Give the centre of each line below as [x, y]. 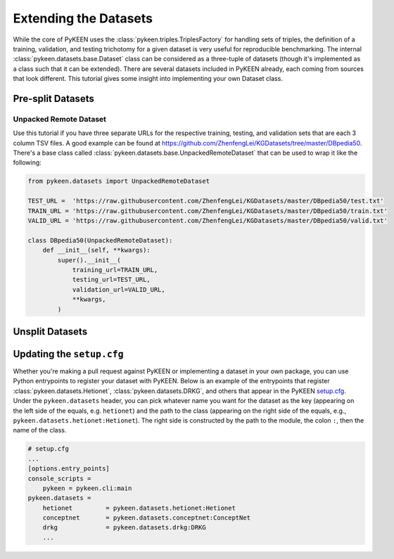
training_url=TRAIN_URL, [115, 270]
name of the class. [40, 430]
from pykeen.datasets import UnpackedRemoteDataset [119, 181]
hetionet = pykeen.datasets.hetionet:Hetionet [139, 508]
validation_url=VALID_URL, [119, 289]
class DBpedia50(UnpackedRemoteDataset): [100, 240]
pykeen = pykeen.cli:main [87, 488]
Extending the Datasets [83, 18]
